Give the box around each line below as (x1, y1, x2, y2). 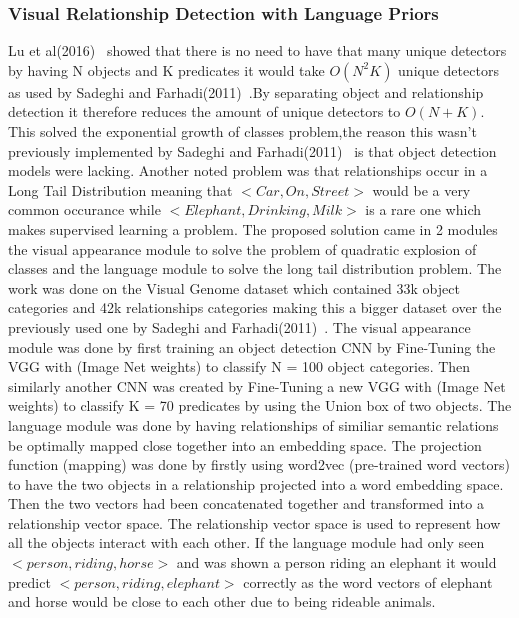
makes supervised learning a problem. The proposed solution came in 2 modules (8, 218, 498, 239)
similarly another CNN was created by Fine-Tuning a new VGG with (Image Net (8, 375, 506, 396)
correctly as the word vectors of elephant (243, 571, 493, 592)
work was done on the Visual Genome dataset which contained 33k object (8, 277, 460, 298)
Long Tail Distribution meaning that (8, 179, 233, 200)
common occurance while (8, 199, 161, 220)
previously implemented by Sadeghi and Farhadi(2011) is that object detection (8, 140, 497, 161)
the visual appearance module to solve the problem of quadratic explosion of (8, 238, 477, 259)
